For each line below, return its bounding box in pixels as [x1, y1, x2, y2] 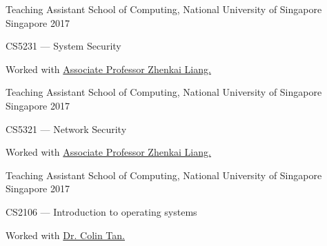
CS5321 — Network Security [6, 121, 127, 136]
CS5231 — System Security [6, 39, 121, 53]
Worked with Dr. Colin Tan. [6, 227, 125, 242]
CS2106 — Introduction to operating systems [6, 204, 197, 218]
